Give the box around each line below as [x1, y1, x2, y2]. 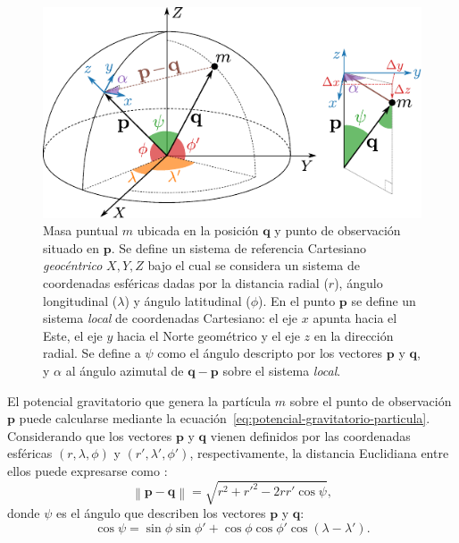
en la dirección [313, 326, 394, 344]
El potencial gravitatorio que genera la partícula [7, 391, 271, 410]
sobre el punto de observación [289, 391, 452, 410]
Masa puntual [43, 221, 119, 240]
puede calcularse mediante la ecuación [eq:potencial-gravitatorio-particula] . [19, 409, 430, 428]
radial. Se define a [43, 344, 141, 362]
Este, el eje [43, 326, 103, 344]
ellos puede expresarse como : [7, 461, 168, 479]
